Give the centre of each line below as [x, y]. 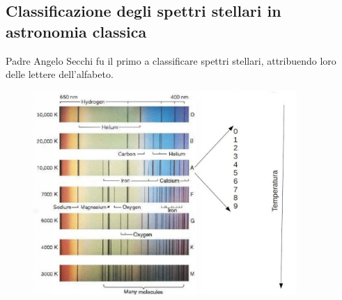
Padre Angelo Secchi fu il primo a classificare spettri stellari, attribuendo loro [171, 60]
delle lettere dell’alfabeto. [60, 74]
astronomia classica [76, 31]
